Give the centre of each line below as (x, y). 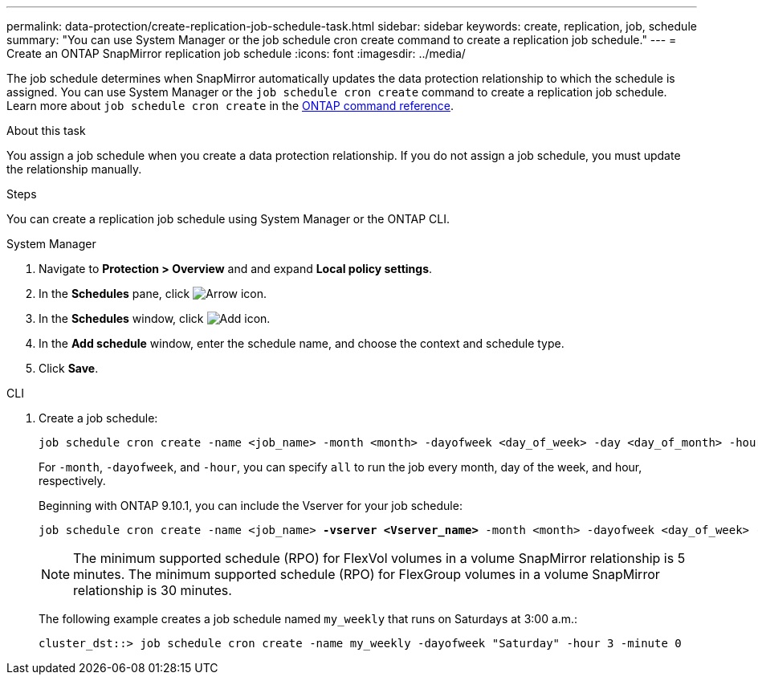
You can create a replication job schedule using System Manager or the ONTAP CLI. (228, 219)
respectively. (72, 481)
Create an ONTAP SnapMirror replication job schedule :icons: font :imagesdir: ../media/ (236, 53)
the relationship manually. (74, 169)
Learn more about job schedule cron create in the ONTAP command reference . (230, 106)
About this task (46, 130)
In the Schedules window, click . (155, 318)
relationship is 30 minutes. (153, 590)
